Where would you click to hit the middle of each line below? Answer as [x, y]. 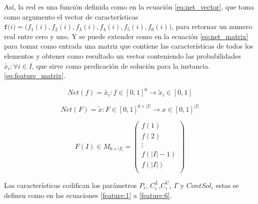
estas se [227, 185]
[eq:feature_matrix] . [35, 75]
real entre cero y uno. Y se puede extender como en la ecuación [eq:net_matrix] [126, 36]
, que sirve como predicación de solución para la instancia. [121, 65]
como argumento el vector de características [71, 16]
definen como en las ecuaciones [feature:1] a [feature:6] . [88, 195]
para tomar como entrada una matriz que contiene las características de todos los [129, 46]
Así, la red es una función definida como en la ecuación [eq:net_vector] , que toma [129, 7]
